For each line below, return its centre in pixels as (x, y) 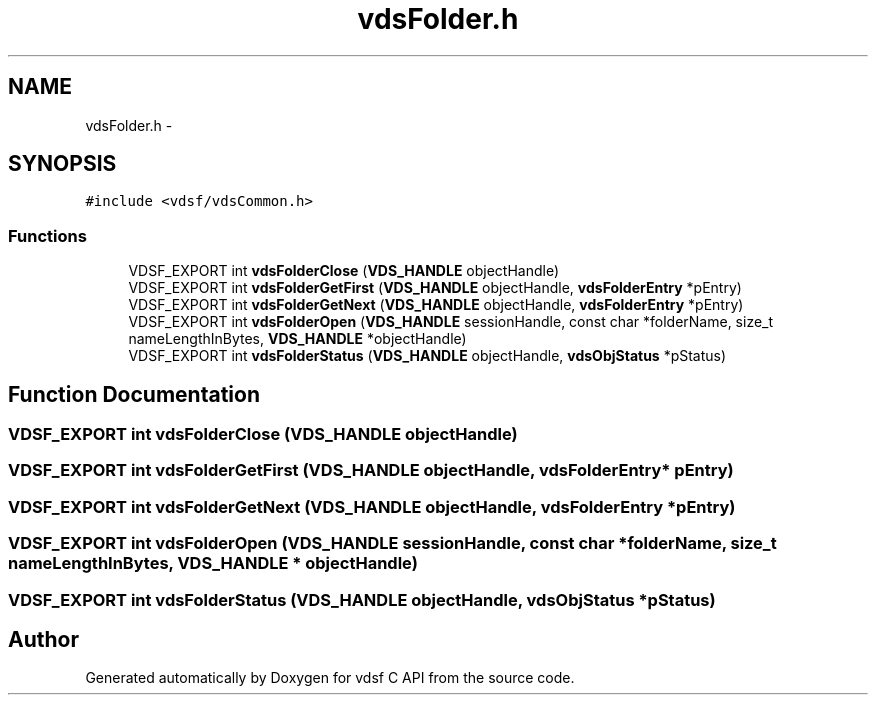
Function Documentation (134, 394)
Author (43, 639)
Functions (47, 235)
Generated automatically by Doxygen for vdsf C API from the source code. (330, 678)
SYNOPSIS (62, 164)
